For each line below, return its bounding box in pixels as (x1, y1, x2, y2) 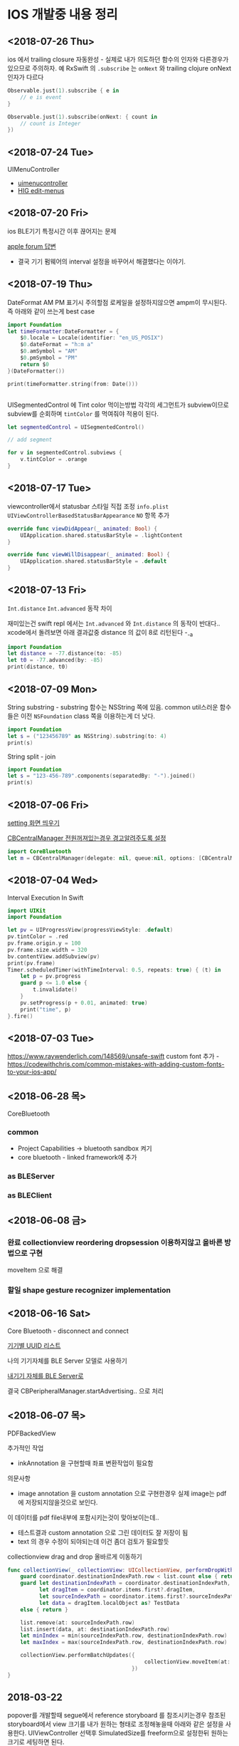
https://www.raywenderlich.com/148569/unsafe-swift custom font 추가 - (7, 1052, 219, 1061)
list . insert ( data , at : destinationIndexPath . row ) (20, 1626, 171, 1633)
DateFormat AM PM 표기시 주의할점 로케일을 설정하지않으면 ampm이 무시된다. (7, 298, 228, 306)
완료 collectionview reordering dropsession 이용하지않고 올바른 (7, 1237, 223, 1247)
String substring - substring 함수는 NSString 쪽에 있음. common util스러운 (7, 702, 218, 711)
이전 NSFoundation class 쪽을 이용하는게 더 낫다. (20, 712, 155, 720)
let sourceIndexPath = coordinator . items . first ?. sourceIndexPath (38, 1593, 237, 1600)
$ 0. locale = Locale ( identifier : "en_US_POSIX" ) (20, 334, 164, 342)
